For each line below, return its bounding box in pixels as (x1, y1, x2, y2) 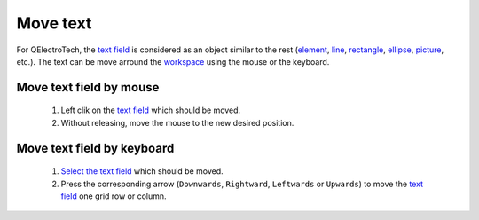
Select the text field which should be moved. (60, 166, 224, 177)
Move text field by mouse (16, 80, 160, 95)
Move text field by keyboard (16, 140, 175, 155)
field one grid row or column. (60, 191, 168, 201)
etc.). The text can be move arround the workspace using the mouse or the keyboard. (16, 56, 330, 67)
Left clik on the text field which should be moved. (60, 105, 241, 115)
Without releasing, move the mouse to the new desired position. (60, 117, 294, 128)
